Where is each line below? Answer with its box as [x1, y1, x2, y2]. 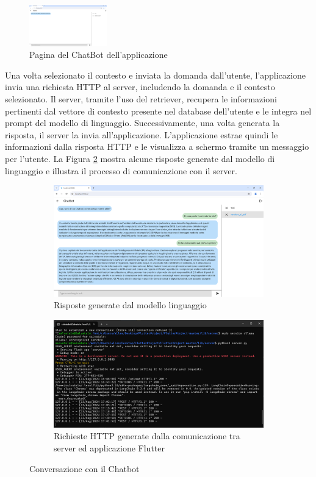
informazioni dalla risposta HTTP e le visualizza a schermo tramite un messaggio [5, 140, 309, 153]
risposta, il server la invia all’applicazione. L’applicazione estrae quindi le [5, 128, 278, 141]
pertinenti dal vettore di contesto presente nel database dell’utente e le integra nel [5, 104, 312, 117]
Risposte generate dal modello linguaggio [54, 299, 207, 311]
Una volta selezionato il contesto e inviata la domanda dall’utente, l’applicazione [5, 68, 306, 81]
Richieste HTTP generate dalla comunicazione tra [54, 429, 240, 442]
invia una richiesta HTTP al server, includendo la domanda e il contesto [5, 80, 275, 93]
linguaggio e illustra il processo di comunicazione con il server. [5, 164, 237, 177]
